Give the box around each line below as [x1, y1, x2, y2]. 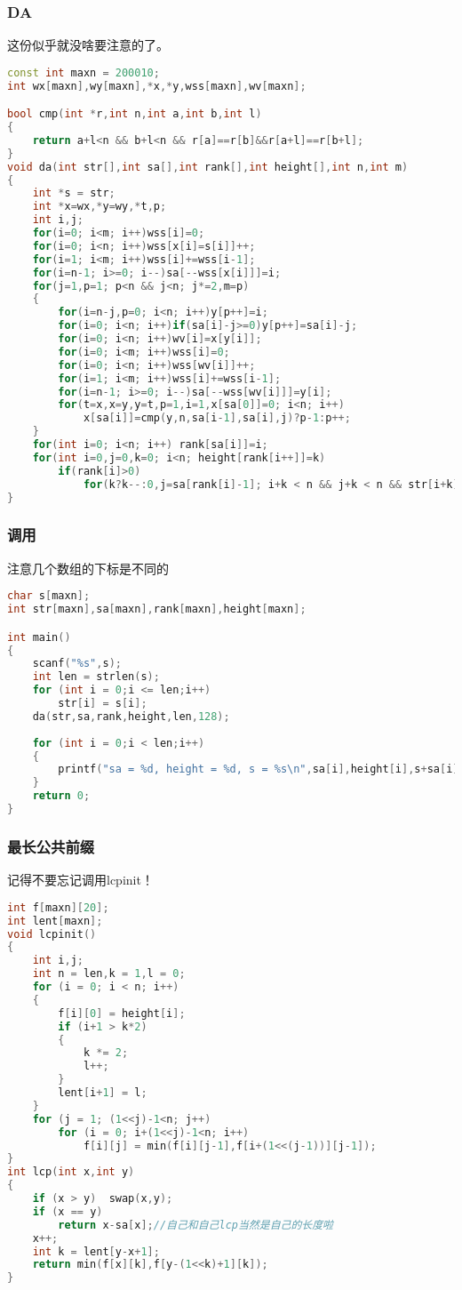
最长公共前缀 [7, 835, 95, 857]
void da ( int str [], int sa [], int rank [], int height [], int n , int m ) [7, 160, 409, 173]
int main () [7, 630, 71, 644]
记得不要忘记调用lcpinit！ [7, 870, 154, 889]
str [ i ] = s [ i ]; [58, 697, 147, 710]
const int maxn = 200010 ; [7, 66, 160, 79]
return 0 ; [32, 789, 91, 803]
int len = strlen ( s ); [32, 670, 160, 684]
